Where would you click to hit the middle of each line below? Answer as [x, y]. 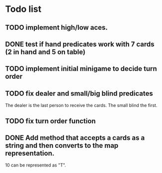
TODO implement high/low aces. [56, 28]
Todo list [23, 9]
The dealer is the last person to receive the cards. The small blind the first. [81, 106]
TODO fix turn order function [50, 121]
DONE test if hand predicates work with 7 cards [80, 44]
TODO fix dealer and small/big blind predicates [79, 93]
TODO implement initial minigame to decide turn [81, 69]
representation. [30, 153]
